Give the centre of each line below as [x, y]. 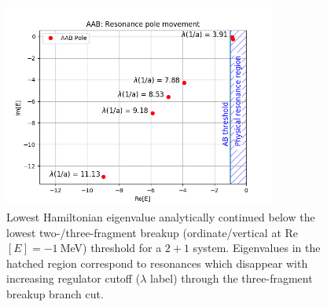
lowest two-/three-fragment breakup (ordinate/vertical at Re [152, 232]
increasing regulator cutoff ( [73, 278]
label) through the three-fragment [231, 278]
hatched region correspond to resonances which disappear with [157, 263]
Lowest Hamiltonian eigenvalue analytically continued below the [161, 216]
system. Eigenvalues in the [257, 248]
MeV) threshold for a [111, 248]
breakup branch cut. [55, 293]
